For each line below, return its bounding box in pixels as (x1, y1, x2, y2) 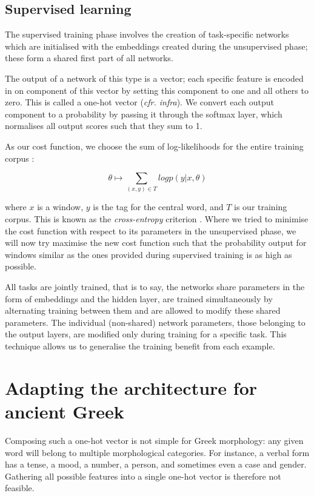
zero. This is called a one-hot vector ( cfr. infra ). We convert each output (5, 96, 274, 108)
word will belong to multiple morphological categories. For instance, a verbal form (5, 446, 310, 458)
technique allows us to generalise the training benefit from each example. (5, 340, 275, 352)
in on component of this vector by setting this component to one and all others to (5, 84, 309, 96)
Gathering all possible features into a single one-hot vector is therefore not (5, 469, 281, 482)
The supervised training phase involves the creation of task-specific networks (5, 28, 289, 41)
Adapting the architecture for (5, 375, 258, 400)
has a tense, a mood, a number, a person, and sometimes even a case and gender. (5, 458, 307, 471)
